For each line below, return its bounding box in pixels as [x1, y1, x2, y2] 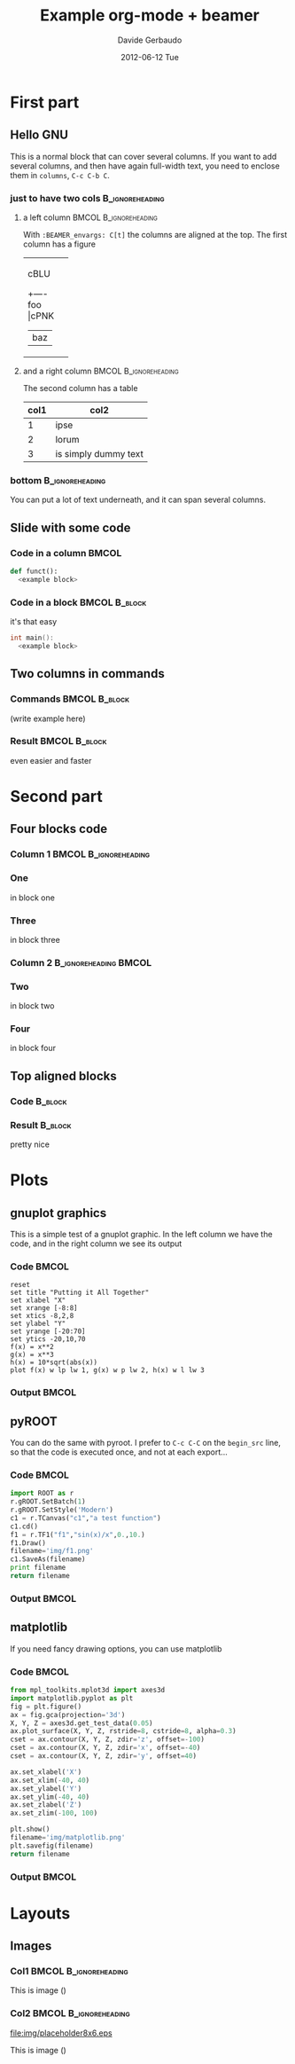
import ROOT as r [10, 1489, 74, 1498]
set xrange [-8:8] [10, 1304, 78, 1313]
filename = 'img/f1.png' [10, 1547, 94, 1556]
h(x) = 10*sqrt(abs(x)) [10, 1358, 98, 1367]
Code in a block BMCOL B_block [10, 596, 147, 608]
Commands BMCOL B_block [10, 693, 130, 705]
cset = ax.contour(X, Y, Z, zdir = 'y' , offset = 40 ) [10, 1752, 198, 1761]
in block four [10, 1043, 57, 1054]
